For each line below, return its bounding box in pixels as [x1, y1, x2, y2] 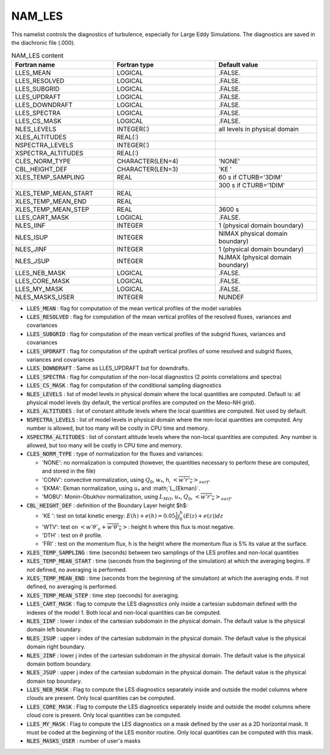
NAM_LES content [11, 51, 64, 59]
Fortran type [117, 60, 154, 69]
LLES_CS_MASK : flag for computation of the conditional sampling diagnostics [26, 381, 222, 389]
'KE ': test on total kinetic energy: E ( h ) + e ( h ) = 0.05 [42, 512, 175, 519]
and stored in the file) [42, 467, 96, 475]
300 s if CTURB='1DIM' [218, 181, 285, 189]
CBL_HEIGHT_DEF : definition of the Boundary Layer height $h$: [26, 501, 188, 509]
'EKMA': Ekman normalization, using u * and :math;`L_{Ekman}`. [42, 484, 200, 493]
